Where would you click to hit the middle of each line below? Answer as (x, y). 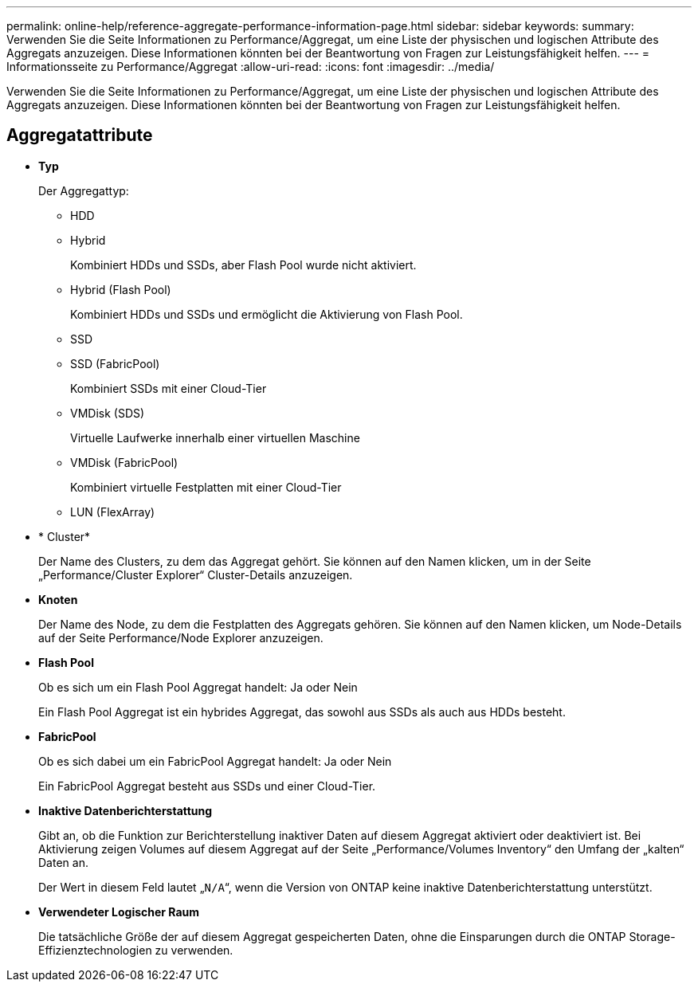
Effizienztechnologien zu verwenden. (136, 950)
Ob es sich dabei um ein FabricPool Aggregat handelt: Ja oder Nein (215, 761)
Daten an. (63, 862)
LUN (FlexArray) (113, 512)
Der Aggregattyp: (84, 190)
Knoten (58, 599)
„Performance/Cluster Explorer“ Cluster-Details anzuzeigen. (196, 574)
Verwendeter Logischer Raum (119, 912)
